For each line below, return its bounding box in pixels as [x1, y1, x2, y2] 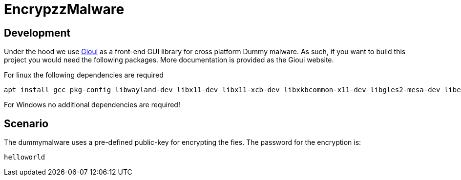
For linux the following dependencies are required [4, 71, 164, 80]
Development [4, 26, 71, 39]
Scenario [4, 117, 49, 130]
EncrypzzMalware [4, 1, 125, 18]
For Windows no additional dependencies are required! [4, 100, 180, 109]
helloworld [4, 153, 45, 161]
